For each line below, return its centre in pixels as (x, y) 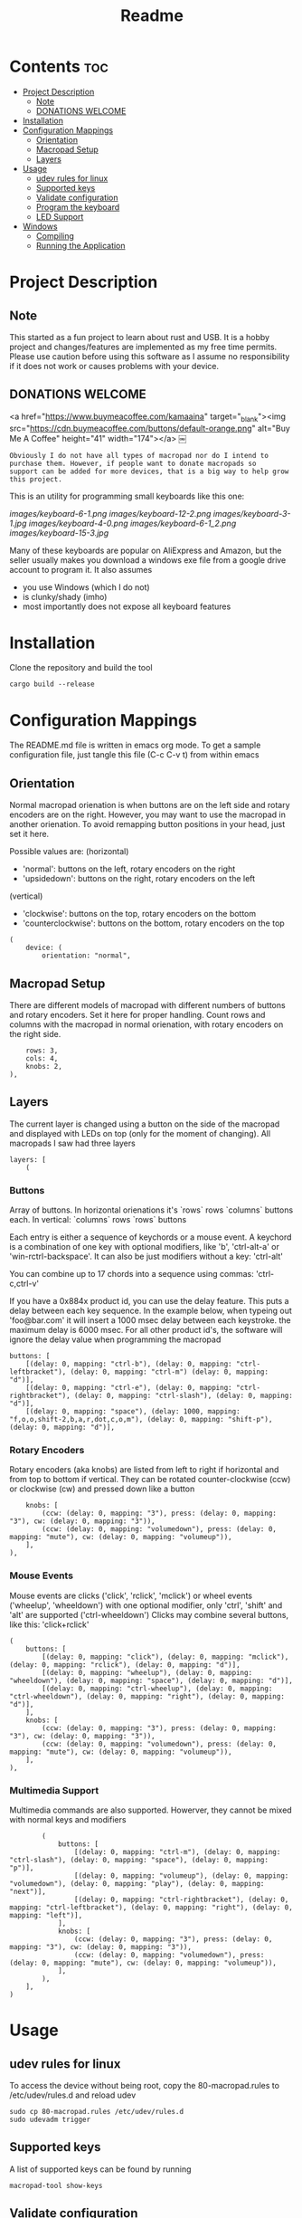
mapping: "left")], (46, 1916)
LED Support (60, 216)
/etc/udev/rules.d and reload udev (73, 2095)
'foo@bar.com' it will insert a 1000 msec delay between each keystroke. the (150, 1320)
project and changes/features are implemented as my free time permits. (143, 347)
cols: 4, (42, 1059)
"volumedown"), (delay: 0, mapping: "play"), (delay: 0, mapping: (137, 1884)
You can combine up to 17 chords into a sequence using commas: (132, 1274)
